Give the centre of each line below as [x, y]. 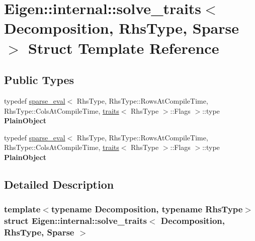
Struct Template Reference [124, 48]
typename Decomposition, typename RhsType [147, 209]
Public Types [39, 80]
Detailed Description [59, 184]
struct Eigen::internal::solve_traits [75, 221]
